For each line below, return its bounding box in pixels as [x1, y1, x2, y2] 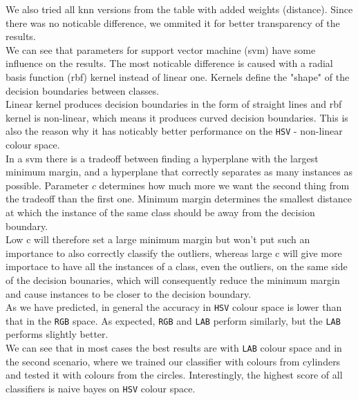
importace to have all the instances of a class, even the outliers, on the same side [6, 259, 348, 274]
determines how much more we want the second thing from [99, 178, 350, 192]
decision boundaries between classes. [6, 83, 160, 97]
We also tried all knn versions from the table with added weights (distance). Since [6, 2, 353, 16]
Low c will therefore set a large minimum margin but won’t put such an [6, 232, 310, 247]
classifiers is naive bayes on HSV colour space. [6, 381, 196, 395]
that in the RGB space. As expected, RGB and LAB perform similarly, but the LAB [6, 313, 341, 327]
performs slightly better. [6, 327, 109, 341]
